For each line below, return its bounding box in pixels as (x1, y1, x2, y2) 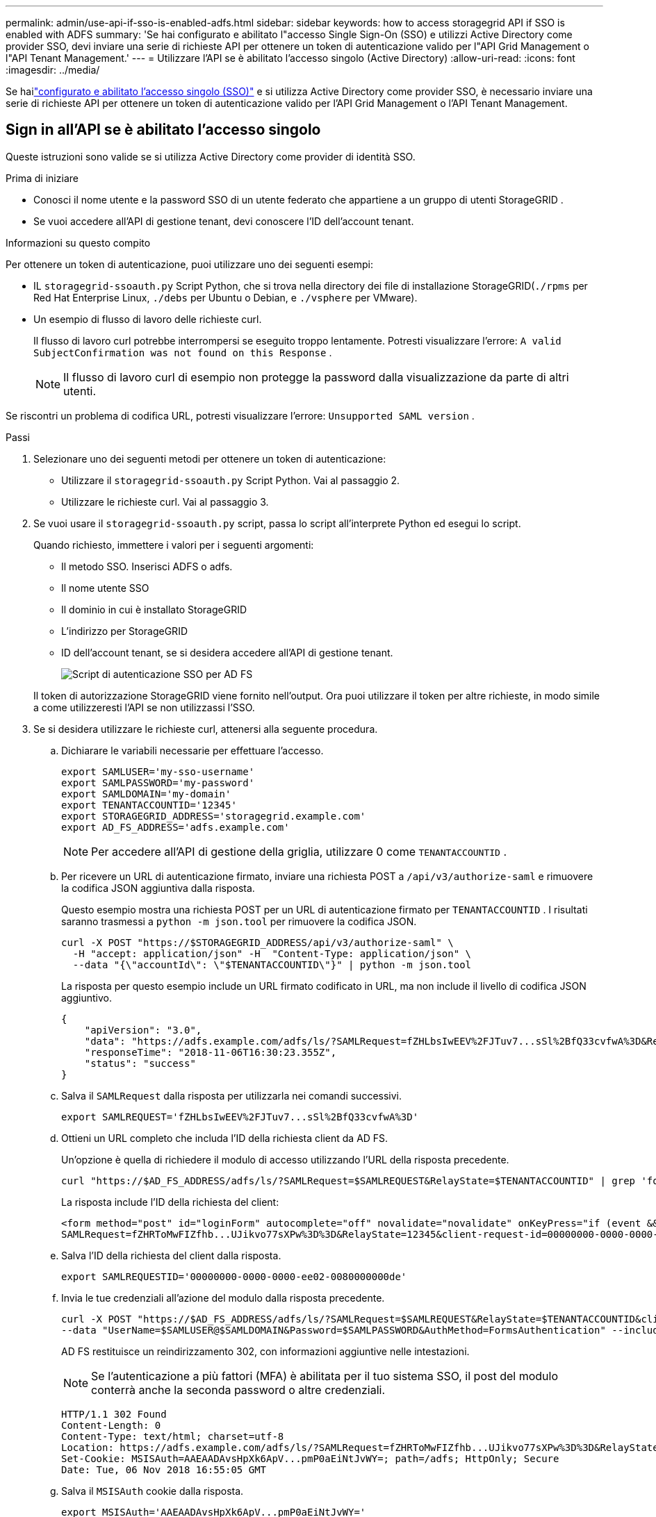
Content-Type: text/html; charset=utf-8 (61, 1430, 284, 1442)
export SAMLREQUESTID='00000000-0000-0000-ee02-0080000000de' (61, 1270, 407, 1282)
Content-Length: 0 (61, 1419, 161, 1431)
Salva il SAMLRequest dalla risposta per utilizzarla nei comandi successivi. (61, 1089, 402, 1102)
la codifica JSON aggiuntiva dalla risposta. (61, 881, 255, 894)
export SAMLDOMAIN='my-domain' (61, 788, 231, 799)
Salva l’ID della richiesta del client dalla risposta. (61, 1249, 281, 1261)
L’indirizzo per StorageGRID (61, 624, 188, 637)
